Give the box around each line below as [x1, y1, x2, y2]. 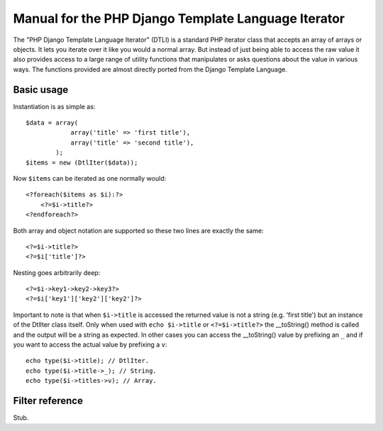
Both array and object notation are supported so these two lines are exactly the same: [13, 226, 264, 235]
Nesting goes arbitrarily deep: [13, 268, 101, 276]
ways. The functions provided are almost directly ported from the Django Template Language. [13, 65, 287, 74]
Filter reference [13, 395, 83, 407]
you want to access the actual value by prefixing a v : [13, 340, 167, 349]
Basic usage [13, 84, 69, 96]
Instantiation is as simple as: [13, 102, 96, 111]
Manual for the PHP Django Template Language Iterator [13, 11, 345, 26]
